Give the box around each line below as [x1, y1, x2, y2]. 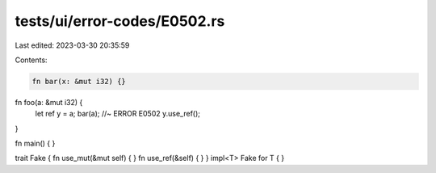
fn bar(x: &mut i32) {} [31, 77, 127, 86]
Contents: [15, 55, 48, 65]
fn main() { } [15, 138, 56, 149]
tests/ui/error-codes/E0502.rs [15, 12, 225, 30]
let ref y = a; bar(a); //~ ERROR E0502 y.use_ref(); [35, 109, 201, 119]
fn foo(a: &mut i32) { [15, 97, 83, 107]
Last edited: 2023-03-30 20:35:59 [15, 40, 130, 50]
